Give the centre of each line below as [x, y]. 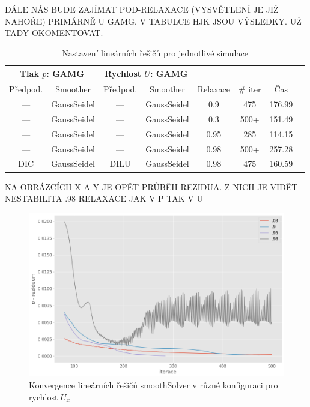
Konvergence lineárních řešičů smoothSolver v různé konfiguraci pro [153, 385]
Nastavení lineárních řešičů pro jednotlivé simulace [155, 53]
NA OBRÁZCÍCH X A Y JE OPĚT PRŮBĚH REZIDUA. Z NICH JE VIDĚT [151, 186]
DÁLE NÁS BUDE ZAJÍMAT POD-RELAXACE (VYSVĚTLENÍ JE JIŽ [142, 9]
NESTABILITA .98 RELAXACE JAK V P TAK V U [104, 198]
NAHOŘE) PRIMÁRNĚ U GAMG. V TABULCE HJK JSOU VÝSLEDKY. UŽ [153, 21]
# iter [250, 89]
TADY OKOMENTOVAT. [54, 33]
